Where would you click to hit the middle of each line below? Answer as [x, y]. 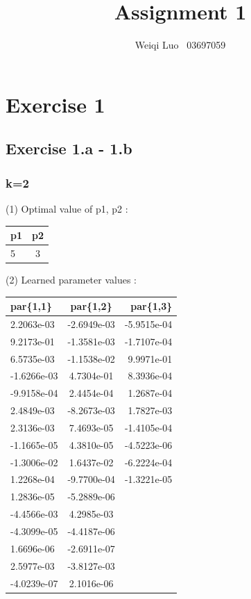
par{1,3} [152, 306]
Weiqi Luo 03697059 [180, 45]
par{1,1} [32, 306]
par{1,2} [91, 306]
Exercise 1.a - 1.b [69, 148]
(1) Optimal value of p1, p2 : [67, 208]
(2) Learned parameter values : [71, 279]
